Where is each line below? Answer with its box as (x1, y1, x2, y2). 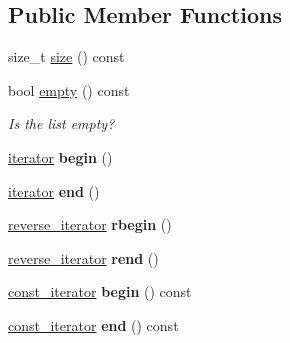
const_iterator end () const (8, 314, 179, 335)
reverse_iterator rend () (8, 247, 159, 268)
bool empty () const (8, 79, 130, 100)
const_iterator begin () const (8, 281, 192, 302)
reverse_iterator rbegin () (8, 214, 172, 235)
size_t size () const (8, 46, 125, 67)
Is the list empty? (8, 113, 115, 134)
